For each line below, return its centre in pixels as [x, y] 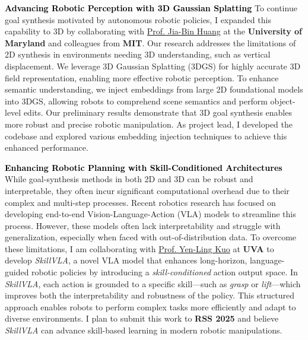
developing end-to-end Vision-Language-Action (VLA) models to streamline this [150, 214]
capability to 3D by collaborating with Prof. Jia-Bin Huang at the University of [153, 31]
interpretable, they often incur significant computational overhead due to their [147, 190]
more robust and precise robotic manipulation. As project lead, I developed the [149, 124]
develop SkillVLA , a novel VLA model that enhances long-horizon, [126, 260]
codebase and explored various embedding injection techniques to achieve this [146, 136]
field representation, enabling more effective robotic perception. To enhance [142, 77]
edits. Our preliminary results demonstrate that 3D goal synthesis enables [158, 112]
